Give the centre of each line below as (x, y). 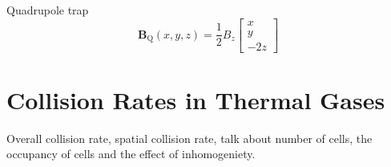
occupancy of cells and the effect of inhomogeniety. (131, 154)
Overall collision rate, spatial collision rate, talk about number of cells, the (189, 138)
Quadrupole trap (48, 10)
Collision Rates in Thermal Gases (196, 99)
